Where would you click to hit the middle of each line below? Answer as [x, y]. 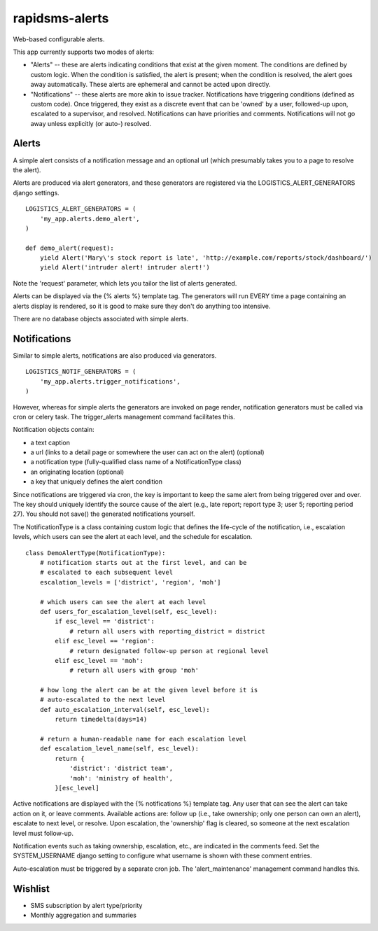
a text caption [50, 442]
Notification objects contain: [54, 430]
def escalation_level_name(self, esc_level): [119, 749]
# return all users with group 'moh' [134, 671]
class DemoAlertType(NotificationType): [96, 553]
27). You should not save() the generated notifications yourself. [104, 514]
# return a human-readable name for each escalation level [143, 739]
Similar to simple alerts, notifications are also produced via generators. [115, 355]
